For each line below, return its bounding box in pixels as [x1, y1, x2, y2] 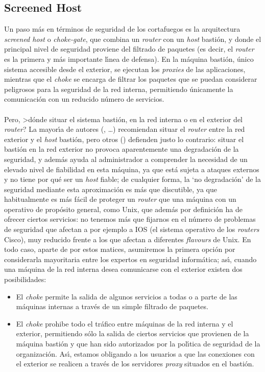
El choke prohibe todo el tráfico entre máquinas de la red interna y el [16, 318, 233, 329]
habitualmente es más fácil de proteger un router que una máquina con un [4, 194, 236, 204]
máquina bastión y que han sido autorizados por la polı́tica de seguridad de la [16, 338, 260, 349]
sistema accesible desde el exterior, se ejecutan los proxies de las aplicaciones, [4, 63, 246, 74]
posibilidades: [4, 274, 46, 285]
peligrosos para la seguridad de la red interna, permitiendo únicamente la [4, 83, 233, 94]
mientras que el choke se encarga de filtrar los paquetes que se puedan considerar [4, 74, 257, 84]
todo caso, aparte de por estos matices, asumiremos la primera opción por [4, 244, 235, 254]
